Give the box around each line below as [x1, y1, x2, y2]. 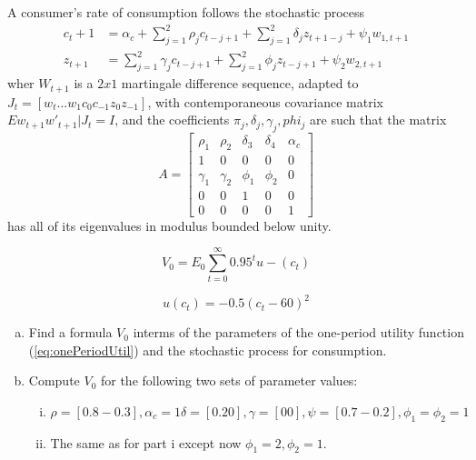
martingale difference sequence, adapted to [121, 74, 359, 93]
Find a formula [28, 323, 113, 342]
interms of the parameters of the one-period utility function [133, 323, 464, 342]
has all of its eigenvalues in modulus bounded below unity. [7, 215, 332, 235]
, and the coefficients [114, 110, 230, 129]
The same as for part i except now [50, 433, 242, 452]
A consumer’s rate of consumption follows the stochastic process [7, 3, 365, 21]
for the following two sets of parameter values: [100, 371, 358, 390]
